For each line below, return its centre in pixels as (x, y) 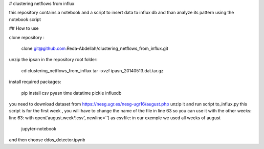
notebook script (25, 19)
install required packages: (35, 82)
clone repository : (27, 37)
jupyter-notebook (39, 129)
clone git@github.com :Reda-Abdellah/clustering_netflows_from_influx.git (95, 48)
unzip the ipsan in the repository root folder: (53, 60)
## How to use (24, 28)
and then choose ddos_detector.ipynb (47, 140)
